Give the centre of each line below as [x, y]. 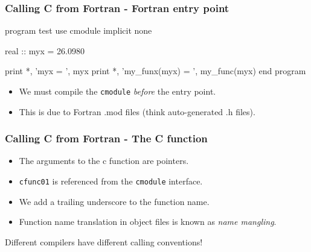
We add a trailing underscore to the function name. [114, 201]
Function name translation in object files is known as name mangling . [148, 222]
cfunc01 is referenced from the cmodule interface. [111, 181]
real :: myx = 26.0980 [45, 50]
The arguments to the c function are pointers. [104, 161]
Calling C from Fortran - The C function [106, 138]
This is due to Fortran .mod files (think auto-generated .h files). [137, 111]
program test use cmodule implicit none [79, 30]
